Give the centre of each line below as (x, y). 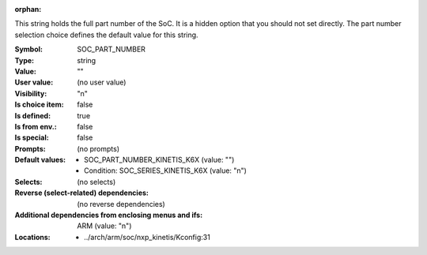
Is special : (32, 137)
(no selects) (96, 182)
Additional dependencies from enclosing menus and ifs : (109, 215)
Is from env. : (36, 126)
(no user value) (102, 82)
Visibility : (31, 93)
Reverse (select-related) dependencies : (82, 193)
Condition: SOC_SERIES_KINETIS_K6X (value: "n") (165, 171)
